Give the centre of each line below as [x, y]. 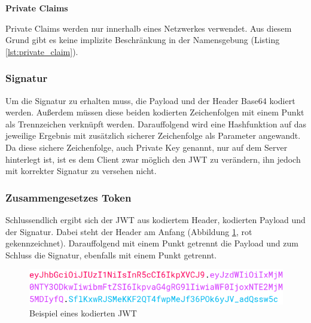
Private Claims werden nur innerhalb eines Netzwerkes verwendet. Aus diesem [149, 28]
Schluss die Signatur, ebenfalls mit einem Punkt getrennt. [111, 255]
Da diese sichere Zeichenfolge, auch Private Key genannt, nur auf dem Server [147, 147]
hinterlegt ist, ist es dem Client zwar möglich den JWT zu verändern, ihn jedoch [153, 159]
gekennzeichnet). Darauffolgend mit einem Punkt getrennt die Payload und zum [152, 243]
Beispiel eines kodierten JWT [83, 313]
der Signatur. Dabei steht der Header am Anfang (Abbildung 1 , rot [129, 231]
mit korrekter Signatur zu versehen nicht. [81, 171]
